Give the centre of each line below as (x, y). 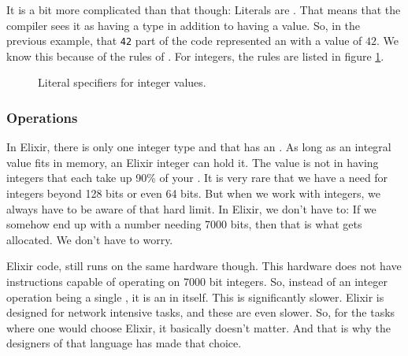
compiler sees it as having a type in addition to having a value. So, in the (184, 25)
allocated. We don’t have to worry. (90, 239)
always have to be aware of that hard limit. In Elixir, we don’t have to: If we (191, 208)
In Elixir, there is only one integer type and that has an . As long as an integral (199, 147)
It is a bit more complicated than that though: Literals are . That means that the (204, 9)
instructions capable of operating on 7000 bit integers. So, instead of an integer (197, 281)
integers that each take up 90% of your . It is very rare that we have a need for (197, 178)
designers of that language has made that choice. (124, 343)
